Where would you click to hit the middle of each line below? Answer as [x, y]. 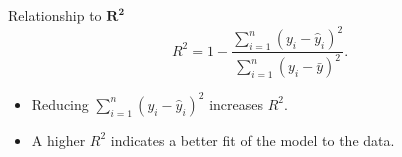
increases [236, 103]
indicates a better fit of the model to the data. [252, 139]
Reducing [60, 103]
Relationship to [55, 15]
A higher [58, 139]
